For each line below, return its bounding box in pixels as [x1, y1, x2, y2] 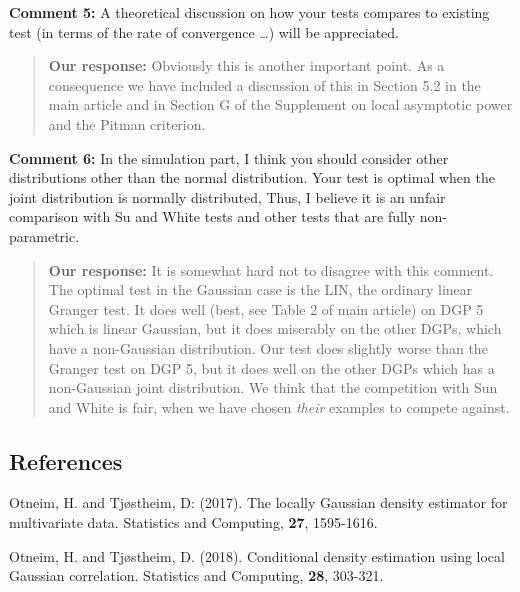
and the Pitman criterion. [48, 113, 206, 134]
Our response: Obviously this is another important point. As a [48, 55, 445, 76]
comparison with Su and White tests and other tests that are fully [9, 206, 416, 227]
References [9, 445, 123, 476]
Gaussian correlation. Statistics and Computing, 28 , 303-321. [9, 565, 384, 586]
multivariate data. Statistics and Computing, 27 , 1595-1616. [9, 512, 378, 533]
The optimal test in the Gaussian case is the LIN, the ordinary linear [48, 279, 473, 300]
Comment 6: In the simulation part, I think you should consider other [9, 147, 449, 168]
